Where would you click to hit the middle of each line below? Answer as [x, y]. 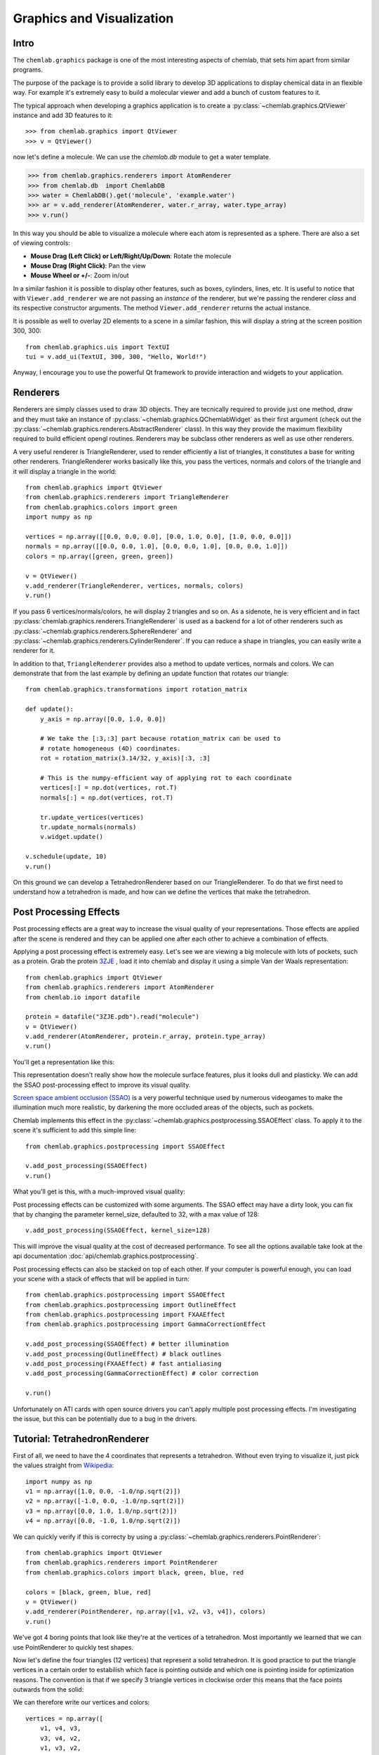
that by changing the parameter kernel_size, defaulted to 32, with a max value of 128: [136, 1214]
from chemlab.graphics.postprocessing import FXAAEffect [126, 1315]
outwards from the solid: [48, 1690]
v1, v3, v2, [60, 1748]
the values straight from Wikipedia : [64, 1465]
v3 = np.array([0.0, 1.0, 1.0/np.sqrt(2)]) [101, 1511]
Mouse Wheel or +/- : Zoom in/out [80, 276]
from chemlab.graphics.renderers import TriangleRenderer [127, 497]
